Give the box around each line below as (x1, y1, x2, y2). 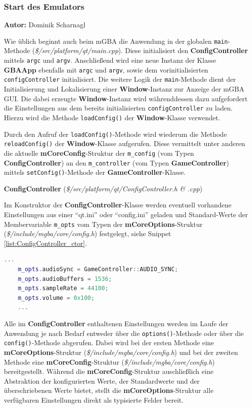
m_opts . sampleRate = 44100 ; (18, 285, 108, 292)
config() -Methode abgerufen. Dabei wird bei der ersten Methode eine (4, 337, 214, 348)
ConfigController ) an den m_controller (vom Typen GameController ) (4, 157, 229, 167)
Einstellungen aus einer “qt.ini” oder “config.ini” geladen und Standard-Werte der (4, 209, 248, 219)
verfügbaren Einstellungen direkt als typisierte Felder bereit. (4, 394, 184, 405)
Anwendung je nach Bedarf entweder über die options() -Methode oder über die (4, 328, 244, 338)
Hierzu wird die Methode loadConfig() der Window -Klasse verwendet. (4, 112, 220, 122)
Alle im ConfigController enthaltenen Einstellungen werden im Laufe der (4, 318, 229, 328)
